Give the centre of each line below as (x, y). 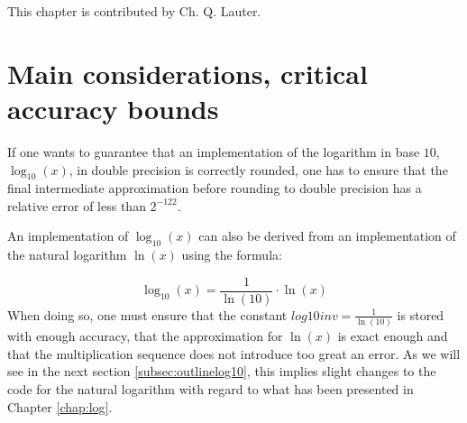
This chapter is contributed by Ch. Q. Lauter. (134, 11)
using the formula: (232, 255)
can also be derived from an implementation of (327, 236)
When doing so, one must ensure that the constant (147, 314)
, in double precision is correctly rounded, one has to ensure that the (258, 169)
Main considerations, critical (188, 73)
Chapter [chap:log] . (60, 406)
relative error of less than (77, 205)
